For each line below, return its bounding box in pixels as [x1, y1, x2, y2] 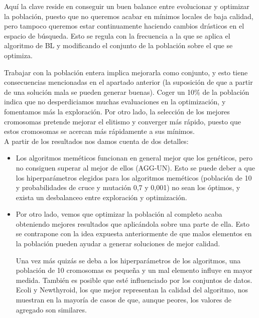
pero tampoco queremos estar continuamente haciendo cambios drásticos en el [4, 21, 244, 31]
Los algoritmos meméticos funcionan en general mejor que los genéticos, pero [16, 152, 253, 163]
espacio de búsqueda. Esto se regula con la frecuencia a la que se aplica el [4, 30, 230, 41]
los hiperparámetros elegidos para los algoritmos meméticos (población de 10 [16, 172, 252, 183]
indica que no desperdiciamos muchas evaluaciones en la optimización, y [4, 96, 226, 107]
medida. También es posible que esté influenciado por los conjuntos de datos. [16, 274, 252, 285]
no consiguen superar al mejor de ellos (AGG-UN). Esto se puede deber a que [16, 162, 255, 173]
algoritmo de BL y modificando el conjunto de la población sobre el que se [4, 40, 233, 51]
